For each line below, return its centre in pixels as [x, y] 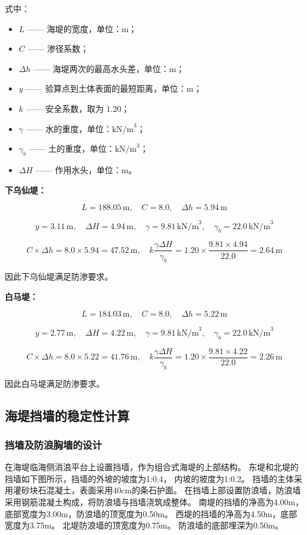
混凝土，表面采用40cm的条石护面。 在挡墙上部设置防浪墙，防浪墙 [173, 490]
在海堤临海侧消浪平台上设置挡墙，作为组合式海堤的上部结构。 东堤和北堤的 [152, 467]
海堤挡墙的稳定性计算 [67, 415]
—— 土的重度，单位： [72, 148]
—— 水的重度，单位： [69, 128]
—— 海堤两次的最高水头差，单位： [101, 68]
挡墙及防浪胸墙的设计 [53, 444]
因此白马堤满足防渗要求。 [55, 383]
